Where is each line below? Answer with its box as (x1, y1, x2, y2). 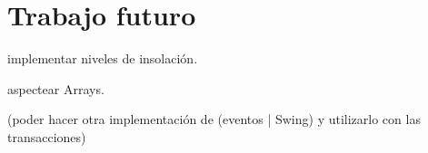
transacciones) (7, 127, 86, 146)
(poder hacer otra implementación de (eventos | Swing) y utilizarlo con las (7, 110, 421, 129)
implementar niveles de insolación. (7, 49, 198, 68)
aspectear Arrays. (7, 79, 105, 98)
